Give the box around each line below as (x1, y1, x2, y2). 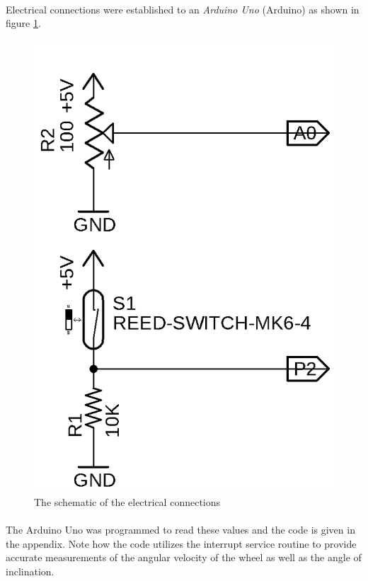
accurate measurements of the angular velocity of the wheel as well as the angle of (6, 550, 362, 565)
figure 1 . (6, 16, 41, 30)
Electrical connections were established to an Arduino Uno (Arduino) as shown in (6, 1, 360, 16)
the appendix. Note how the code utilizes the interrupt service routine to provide (6, 536, 357, 551)
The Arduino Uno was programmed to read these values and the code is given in (6, 522, 355, 537)
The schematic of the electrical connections (34, 494, 221, 509)
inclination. (6, 563, 54, 578)
